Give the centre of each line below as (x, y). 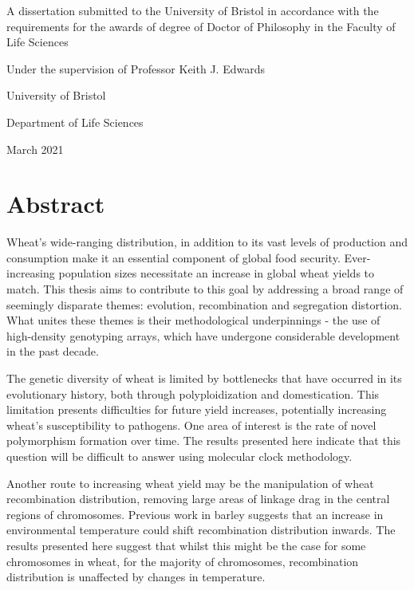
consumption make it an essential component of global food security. (173, 257)
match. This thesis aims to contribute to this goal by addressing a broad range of (205, 289)
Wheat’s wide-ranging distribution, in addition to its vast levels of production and (207, 242)
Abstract (56, 204)
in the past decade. (53, 351)
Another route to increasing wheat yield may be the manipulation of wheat (190, 483)
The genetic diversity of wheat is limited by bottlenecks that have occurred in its (204, 378)
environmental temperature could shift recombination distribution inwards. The (201, 530)
